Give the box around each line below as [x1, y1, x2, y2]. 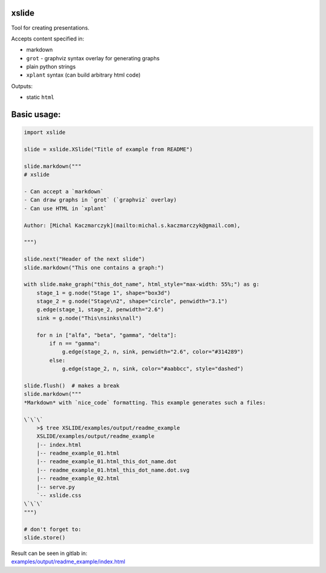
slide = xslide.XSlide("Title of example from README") [24, 146, 193, 153]
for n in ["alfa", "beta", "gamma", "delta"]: [36, 332, 177, 338]
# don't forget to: [24, 525, 81, 533]
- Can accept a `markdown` [24, 188, 104, 195]
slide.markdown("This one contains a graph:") [24, 264, 164, 271]
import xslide [24, 129, 66, 136]
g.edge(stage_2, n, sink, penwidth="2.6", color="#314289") [62, 349, 244, 355]
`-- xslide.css [36, 492, 81, 499]
